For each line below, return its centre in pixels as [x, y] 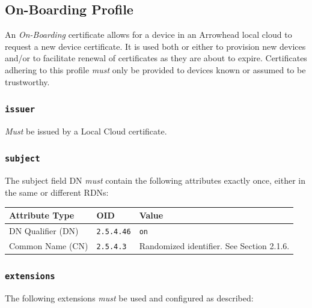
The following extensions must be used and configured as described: [129, 297]
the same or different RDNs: [57, 192]
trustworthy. [27, 81]
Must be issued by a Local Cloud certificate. [86, 131]
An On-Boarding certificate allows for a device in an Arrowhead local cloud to [148, 35]
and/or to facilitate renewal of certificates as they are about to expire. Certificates [156, 58]
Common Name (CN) [49, 245]
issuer [20, 110]
